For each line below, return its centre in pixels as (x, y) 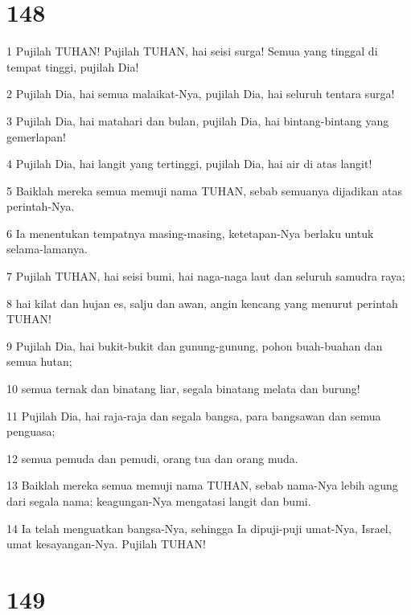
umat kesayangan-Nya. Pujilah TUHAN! (107, 544)
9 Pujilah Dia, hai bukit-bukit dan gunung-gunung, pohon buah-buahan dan (195, 345)
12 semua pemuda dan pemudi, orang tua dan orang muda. (152, 458)
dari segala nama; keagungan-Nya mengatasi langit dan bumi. (159, 501)
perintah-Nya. (41, 206)
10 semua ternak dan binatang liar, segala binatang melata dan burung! (183, 389)
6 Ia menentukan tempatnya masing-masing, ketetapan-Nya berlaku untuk (190, 233)
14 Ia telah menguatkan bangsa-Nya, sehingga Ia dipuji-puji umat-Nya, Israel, (199, 528)
